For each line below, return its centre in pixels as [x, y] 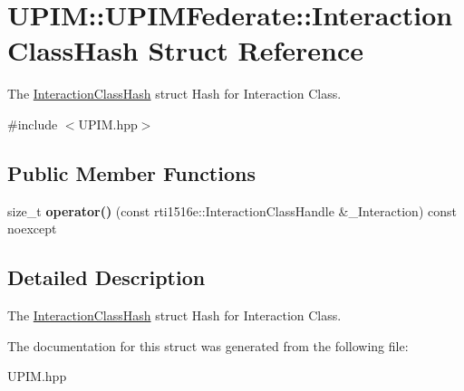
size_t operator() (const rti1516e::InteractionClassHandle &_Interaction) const [232, 210]
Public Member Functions [131, 172]
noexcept [32, 229]
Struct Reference [256, 50]
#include [33, 124]
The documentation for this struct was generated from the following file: [208, 345]
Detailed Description [106, 277]
